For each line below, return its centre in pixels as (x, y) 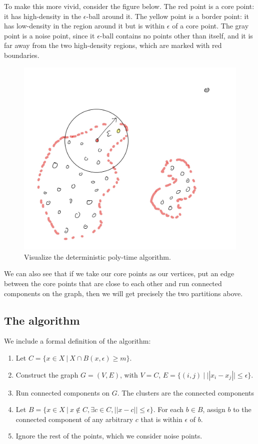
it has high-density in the (43, 16)
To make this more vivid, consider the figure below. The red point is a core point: (129, 6)
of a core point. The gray (210, 26)
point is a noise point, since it (49, 35)
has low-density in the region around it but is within (84, 26)
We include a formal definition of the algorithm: (77, 341)
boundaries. (22, 55)
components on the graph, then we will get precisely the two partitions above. (123, 293)
